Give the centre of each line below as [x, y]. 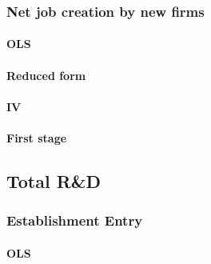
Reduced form [46, 75]
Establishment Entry [75, 220]
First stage [37, 138]
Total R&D [54, 180]
